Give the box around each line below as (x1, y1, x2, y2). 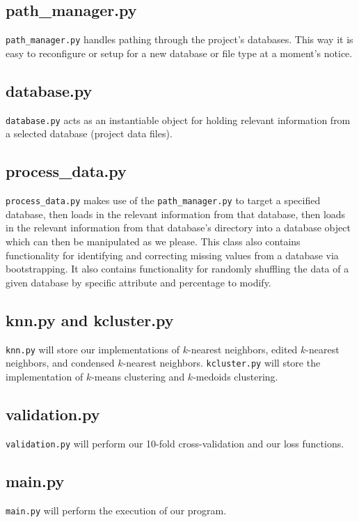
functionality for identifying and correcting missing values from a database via (6, 247, 339, 262)
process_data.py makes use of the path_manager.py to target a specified (6, 193, 321, 208)
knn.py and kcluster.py (6, 309, 174, 330)
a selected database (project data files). (6, 126, 173, 141)
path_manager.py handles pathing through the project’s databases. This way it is (6, 32, 353, 47)
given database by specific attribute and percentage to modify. (6, 275, 271, 289)
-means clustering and (91, 369, 185, 383)
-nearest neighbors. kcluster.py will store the (122, 355, 321, 370)
